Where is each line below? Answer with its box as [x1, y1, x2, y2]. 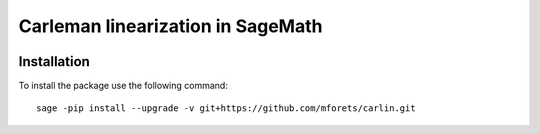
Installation [18, 53, 90, 70]
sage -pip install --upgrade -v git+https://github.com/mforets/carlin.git [36, 103, 416, 114]
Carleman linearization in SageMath [18, 15, 323, 37]
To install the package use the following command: [18, 80, 229, 92]
